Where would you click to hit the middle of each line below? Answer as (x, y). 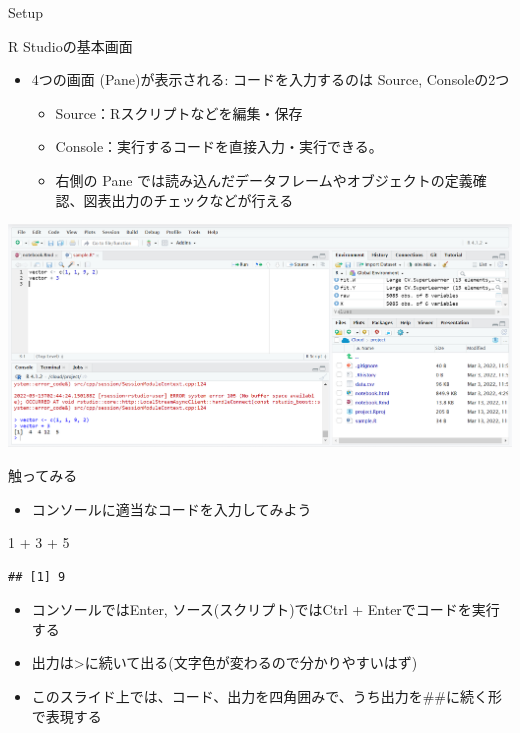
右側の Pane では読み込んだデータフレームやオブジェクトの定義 (264, 179)
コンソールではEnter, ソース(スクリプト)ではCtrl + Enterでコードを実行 (265, 609)
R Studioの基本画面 (70, 45)
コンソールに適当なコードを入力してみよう (171, 508)
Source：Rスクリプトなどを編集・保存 (179, 112)
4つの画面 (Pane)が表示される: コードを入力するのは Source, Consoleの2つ (270, 79)
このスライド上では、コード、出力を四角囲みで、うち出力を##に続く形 (266, 696)
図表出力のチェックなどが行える (188, 199)
